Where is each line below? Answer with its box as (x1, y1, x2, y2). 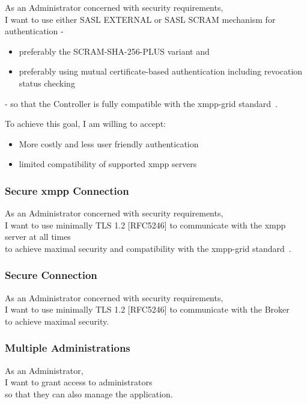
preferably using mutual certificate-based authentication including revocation (19, 65, 303, 78)
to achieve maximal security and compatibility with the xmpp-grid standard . (5, 242, 291, 254)
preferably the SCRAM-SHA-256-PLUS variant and (19, 44, 210, 57)
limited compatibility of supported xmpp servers (19, 158, 197, 170)
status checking (19, 76, 75, 89)
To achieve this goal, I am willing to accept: (5, 117, 166, 130)
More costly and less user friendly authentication (19, 137, 199, 150)
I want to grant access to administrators (5, 376, 153, 388)
